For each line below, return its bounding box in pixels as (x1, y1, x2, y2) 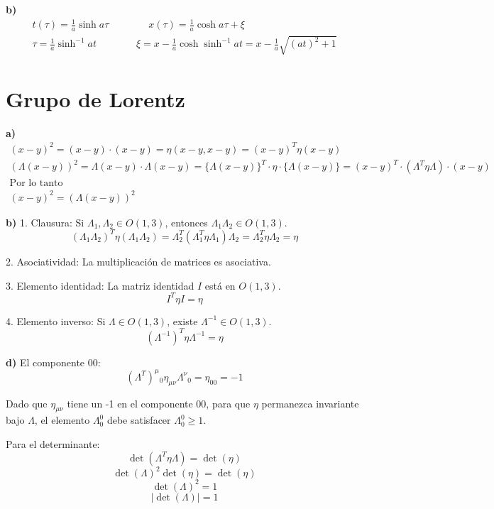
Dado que (6, 395, 48, 410)
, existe (167, 313, 198, 328)
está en (204, 278, 236, 292)
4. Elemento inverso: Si (6, 313, 106, 328)
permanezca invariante (261, 395, 359, 410)
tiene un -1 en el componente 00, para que (67, 395, 251, 410)
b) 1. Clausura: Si (6, 214, 84, 229)
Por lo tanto (9, 178, 63, 189)
